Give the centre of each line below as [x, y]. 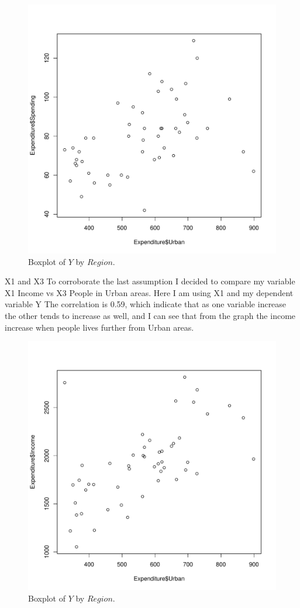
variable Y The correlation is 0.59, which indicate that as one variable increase [146, 304]
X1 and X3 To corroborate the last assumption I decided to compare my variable [150, 281]
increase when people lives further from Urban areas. [99, 327]
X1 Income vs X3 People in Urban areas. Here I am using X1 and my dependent [149, 292]
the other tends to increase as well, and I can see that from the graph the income [150, 315]
